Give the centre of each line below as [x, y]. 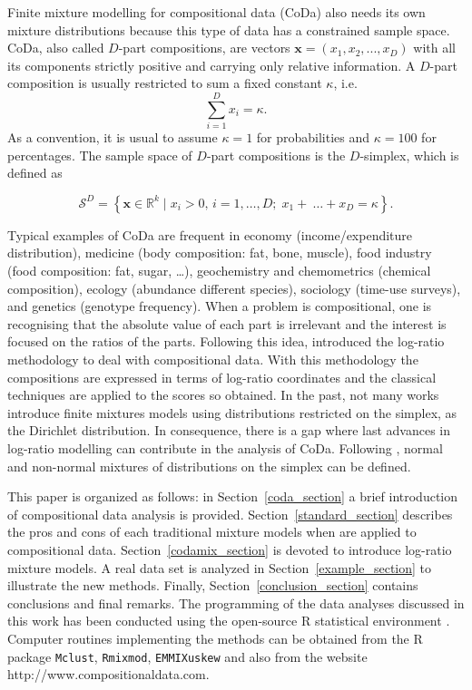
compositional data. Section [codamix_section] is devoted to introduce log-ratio [230, 549]
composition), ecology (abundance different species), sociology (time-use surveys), [234, 288]
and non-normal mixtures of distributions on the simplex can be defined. [209, 466]
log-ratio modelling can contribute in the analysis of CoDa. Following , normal [225, 448]
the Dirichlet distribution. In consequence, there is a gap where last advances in [229, 430]
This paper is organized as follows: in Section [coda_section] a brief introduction [233, 496]
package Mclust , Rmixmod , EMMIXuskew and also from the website [187, 656]
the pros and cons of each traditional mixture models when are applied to [212, 532]
